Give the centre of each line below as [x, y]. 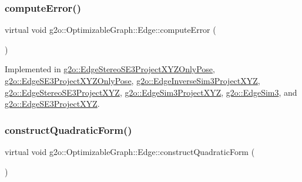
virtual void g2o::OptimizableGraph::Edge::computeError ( [110, 30]
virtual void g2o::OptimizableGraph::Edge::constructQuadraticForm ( [130, 151]
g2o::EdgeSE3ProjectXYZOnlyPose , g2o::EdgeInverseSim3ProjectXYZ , [132, 80]
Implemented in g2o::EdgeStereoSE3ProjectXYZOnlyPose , [110, 69]
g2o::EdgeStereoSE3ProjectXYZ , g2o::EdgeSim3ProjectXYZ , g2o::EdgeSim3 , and [151, 92]
